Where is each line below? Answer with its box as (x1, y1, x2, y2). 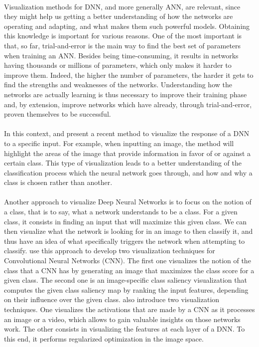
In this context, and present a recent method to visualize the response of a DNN (4, 128, 250, 139)
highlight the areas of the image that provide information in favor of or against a (4, 148, 251, 158)
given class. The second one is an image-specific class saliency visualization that (4, 275, 247, 285)
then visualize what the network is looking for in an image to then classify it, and (4, 226, 253, 236)
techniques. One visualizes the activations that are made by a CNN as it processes (4, 304, 255, 314)
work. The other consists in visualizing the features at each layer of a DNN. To (4, 324, 245, 334)
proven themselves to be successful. (4, 109, 111, 119)
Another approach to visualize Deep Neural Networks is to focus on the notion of (4, 196, 252, 207)
